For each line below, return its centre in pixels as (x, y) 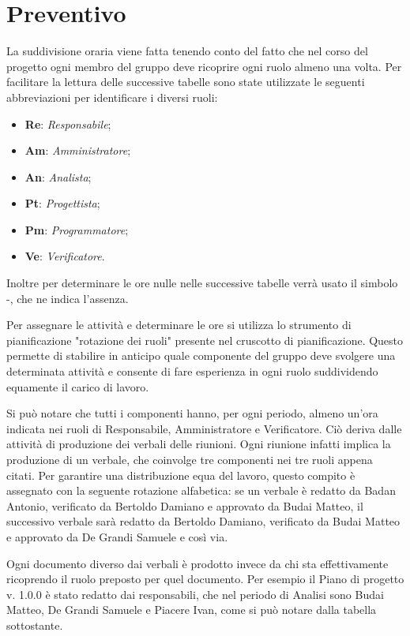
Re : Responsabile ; (68, 123)
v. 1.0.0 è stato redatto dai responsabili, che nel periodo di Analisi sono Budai (195, 594)
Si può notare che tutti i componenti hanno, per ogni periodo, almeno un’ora (192, 413)
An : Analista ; (58, 176)
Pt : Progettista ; (62, 203)
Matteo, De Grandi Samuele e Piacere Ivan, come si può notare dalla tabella (192, 610)
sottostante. (35, 625)
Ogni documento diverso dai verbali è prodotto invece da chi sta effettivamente (197, 563)
